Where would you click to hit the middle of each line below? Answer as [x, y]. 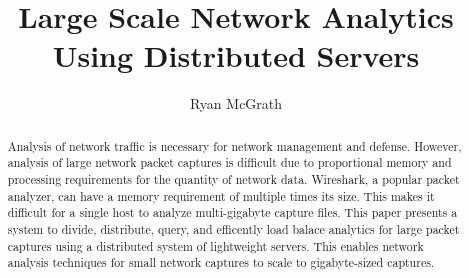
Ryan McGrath [236, 103]
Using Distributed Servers [236, 55]
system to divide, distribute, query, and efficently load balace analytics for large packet [233, 228]
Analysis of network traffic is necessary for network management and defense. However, [234, 145]
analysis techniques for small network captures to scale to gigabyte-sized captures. [221, 262]
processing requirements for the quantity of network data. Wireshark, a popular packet [233, 179]
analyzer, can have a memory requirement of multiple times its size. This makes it [221, 195]
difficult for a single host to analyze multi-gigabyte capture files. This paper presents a [232, 212]
